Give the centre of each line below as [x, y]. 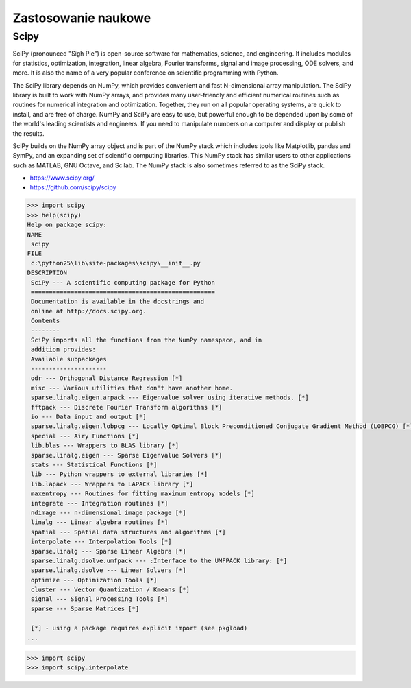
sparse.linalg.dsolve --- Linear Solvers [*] [109, 570]
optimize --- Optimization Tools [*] [94, 580]
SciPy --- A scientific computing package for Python [123, 282]
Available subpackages [69, 359]
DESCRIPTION [47, 273]
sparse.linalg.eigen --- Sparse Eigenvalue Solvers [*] [127, 455]
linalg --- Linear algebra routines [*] [100, 522]
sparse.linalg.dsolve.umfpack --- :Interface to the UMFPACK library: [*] [159, 560]
